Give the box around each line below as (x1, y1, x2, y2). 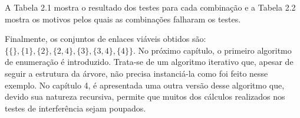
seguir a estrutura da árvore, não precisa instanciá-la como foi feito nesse (5, 67, 268, 79)
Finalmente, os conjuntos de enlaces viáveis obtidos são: (5, 32, 206, 45)
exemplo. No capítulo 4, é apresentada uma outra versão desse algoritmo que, (5, 78, 285, 91)
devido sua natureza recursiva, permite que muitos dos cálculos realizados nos (5, 90, 285, 103)
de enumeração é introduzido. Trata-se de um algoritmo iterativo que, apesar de (5, 55, 294, 68)
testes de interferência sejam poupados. (5, 101, 146, 114)
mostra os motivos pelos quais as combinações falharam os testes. (5, 12, 241, 25)
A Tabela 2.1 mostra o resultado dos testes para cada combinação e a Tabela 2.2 (5, 1, 296, 13)
